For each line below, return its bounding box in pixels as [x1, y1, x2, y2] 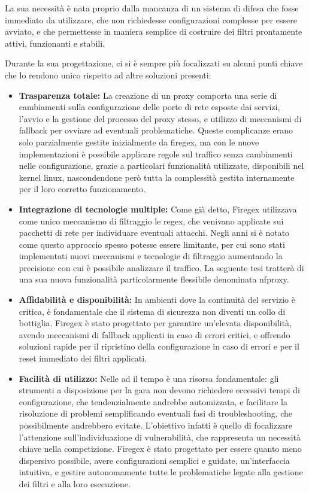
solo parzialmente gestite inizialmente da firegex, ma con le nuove [19, 135, 259, 148]
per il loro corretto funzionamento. [19, 183, 146, 195]
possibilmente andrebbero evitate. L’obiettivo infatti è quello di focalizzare [19, 419, 293, 431]
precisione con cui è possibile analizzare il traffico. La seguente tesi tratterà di [19, 261, 304, 274]
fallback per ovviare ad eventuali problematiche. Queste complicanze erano [19, 124, 293, 136]
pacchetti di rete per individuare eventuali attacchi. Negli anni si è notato [19, 226, 290, 239]
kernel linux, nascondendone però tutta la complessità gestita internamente [19, 171, 295, 183]
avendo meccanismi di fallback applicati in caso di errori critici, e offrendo [19, 328, 290, 341]
